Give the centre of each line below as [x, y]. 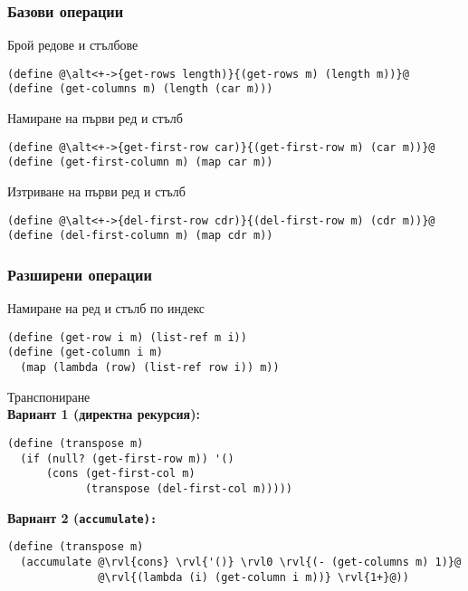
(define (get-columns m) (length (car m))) [140, 89]
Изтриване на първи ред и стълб [96, 191]
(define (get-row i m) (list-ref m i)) [127, 337]
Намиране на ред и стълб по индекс [106, 308]
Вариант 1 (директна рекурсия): [104, 414]
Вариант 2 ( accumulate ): [82, 517]
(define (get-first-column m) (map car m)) [140, 162]
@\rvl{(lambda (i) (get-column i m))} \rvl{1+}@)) [253, 577]
